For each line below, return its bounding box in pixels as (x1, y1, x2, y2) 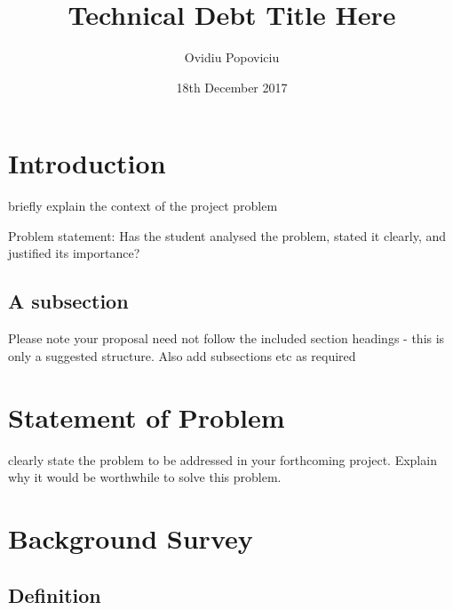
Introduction (8, 145, 166, 181)
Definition (8, 581, 101, 608)
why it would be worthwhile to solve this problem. (8, 468, 282, 486)
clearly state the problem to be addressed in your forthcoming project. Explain (8, 450, 437, 469)
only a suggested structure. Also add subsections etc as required (8, 346, 356, 365)
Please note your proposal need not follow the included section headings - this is (8, 329, 445, 348)
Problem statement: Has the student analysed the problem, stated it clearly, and (8, 226, 447, 245)
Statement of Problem (8, 398, 285, 435)
